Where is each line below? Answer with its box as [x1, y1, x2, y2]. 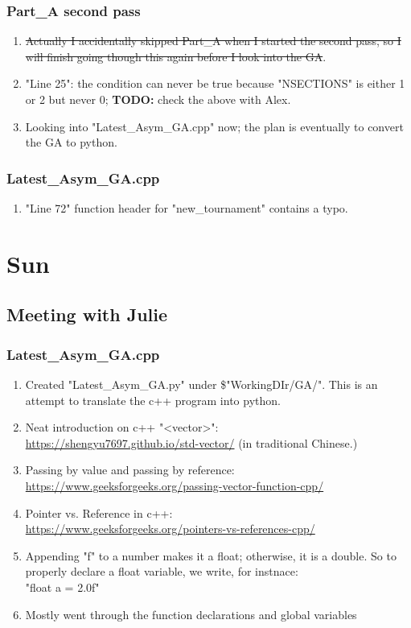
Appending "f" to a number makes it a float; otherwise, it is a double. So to [25, 547, 397, 564]
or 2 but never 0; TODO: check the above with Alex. [25, 91, 291, 107]
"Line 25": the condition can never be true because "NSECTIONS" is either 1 [25, 75, 405, 92]
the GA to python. [25, 134, 117, 151]
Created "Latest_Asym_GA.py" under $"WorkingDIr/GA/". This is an [25, 375, 378, 392]
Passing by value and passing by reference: [25, 461, 235, 478]
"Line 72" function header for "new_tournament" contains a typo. [25, 200, 348, 216]
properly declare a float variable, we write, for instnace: [25, 563, 298, 580]
